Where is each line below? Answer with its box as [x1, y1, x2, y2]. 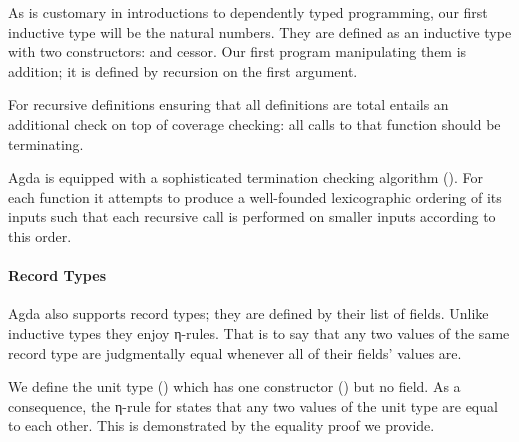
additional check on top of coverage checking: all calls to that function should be [8, 113, 501, 134]
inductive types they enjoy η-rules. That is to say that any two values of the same [8, 322, 510, 343]
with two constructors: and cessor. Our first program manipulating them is [8, 41, 467, 62]
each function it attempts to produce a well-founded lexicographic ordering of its [8, 186, 502, 207]
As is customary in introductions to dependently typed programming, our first [8, 2, 488, 22]
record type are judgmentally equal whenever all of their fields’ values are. [8, 342, 462, 363]
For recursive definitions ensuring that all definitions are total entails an [8, 94, 449, 115]
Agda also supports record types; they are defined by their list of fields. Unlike [8, 303, 489, 324]
